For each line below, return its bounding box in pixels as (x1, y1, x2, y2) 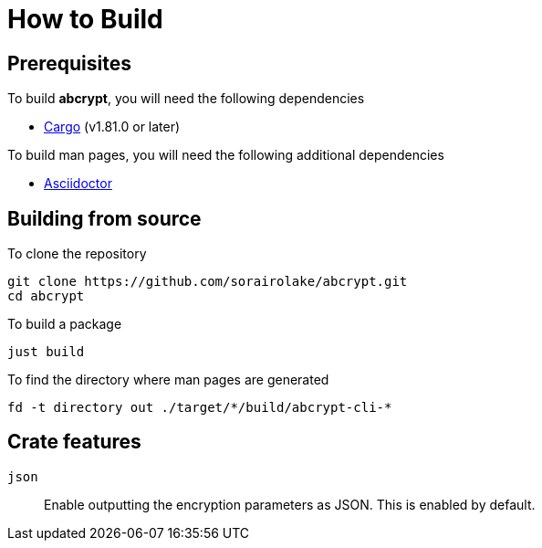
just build (7, 344, 85, 360)
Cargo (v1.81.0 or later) (44, 119, 181, 135)
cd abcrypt (7, 289, 85, 304)
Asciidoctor (44, 175, 112, 192)
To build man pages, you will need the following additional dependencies (7, 147, 444, 163)
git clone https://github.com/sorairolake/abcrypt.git (7, 274, 408, 290)
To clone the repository (7, 246, 147, 262)
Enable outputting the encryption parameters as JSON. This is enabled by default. (44, 496, 536, 512)
